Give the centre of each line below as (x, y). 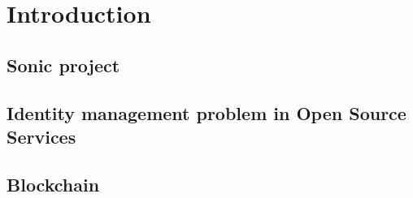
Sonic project (63, 65)
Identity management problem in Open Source (206, 112)
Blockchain (53, 184)
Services (41, 136)
